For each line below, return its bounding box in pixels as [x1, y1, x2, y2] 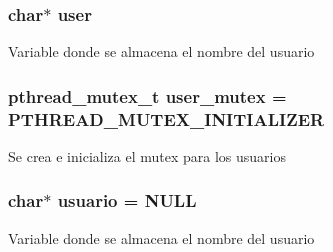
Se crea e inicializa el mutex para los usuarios [8, 145, 286, 166]
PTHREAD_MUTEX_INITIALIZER [8, 106, 325, 131]
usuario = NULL [57, 188, 197, 213]
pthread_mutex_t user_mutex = [8, 83, 287, 108]
